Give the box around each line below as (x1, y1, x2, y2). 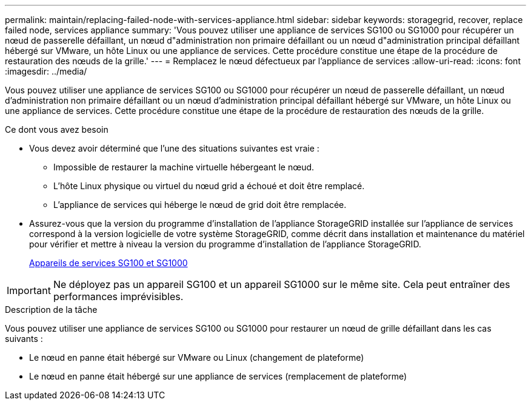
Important (7, 284, 51, 296)
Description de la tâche (5, 304, 98, 315)
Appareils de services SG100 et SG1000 (29, 258, 188, 268)
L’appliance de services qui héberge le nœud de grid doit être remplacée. (53, 199, 347, 210)
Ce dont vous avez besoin (5, 124, 109, 135)
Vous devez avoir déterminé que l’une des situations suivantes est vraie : (29, 143, 319, 153)
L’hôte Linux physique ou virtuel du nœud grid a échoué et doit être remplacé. (53, 181, 365, 191)
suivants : (5, 333, 43, 344)
